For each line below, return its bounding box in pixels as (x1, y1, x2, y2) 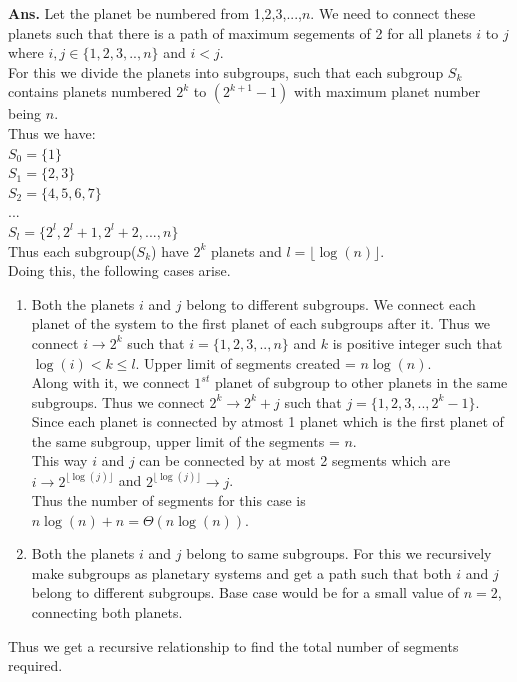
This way (31, 450, 88, 471)
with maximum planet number (293, 81, 481, 102)
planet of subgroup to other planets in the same (214, 372, 508, 393)
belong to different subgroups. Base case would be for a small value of (31, 582, 460, 603)
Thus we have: (8, 122, 96, 143)
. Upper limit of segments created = (135, 352, 356, 373)
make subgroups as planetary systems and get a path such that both (31, 562, 452, 583)
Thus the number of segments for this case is (31, 490, 306, 511)
